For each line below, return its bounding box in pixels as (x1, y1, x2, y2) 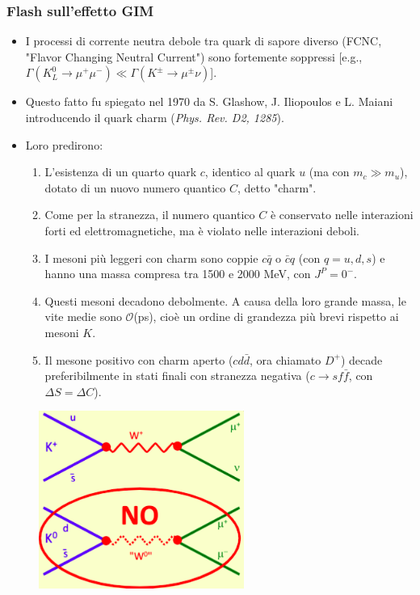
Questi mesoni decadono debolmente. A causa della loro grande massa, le (44, 292, 406, 309)
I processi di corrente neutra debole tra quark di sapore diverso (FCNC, (25, 32, 382, 49)
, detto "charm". (237, 179, 317, 196)
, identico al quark (204, 163, 296, 180)
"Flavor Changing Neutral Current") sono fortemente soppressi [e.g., (25, 48, 363, 65)
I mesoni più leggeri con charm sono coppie (44, 249, 258, 266)
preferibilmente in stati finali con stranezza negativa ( (44, 367, 310, 384)
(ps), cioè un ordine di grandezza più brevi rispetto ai (133, 308, 399, 325)
